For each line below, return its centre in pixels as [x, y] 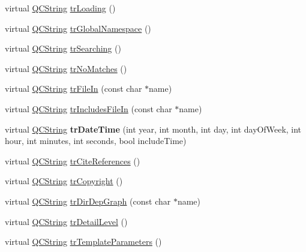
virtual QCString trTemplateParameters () [83, 241]
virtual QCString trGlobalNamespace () [78, 28]
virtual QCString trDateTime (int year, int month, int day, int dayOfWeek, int [153, 129]
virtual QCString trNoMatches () [66, 68]
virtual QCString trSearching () [63, 48]
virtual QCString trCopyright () [64, 181]
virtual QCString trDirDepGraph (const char [88, 201]
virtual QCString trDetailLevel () [66, 221]
